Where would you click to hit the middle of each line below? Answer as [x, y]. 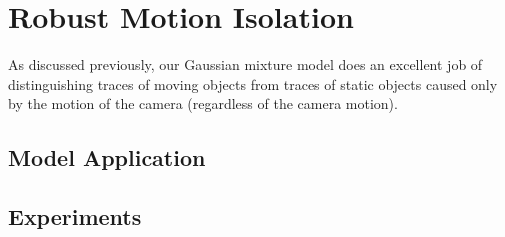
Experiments [75, 216]
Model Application [107, 157]
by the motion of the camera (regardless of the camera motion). [203, 103]
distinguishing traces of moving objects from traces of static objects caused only [253, 83]
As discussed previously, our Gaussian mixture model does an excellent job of [245, 64]
